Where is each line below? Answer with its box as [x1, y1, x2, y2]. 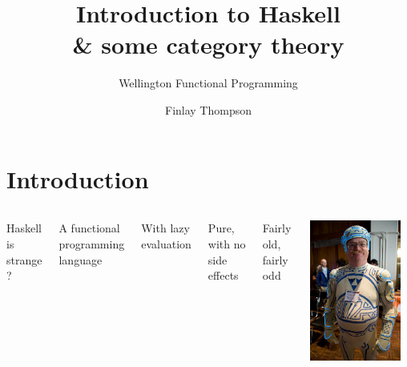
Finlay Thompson [164, 101, 252, 118]
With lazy [141, 220, 190, 236]
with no [208, 236, 246, 252]
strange [6, 251, 42, 268]
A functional [58, 220, 120, 236]
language [58, 251, 103, 268]
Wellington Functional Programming [119, 75, 298, 91]
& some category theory [72, 28, 345, 61]
